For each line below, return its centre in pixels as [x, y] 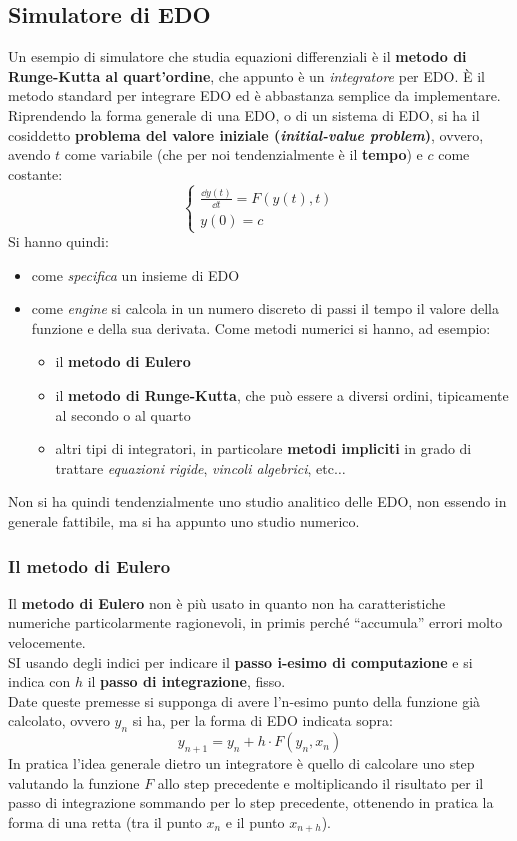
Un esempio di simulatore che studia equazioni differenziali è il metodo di [237, 56]
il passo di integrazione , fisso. [186, 681]
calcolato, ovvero [59, 720]
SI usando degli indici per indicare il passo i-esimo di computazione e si [240, 661]
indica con [39, 681]
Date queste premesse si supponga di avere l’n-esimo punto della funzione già [244, 700]
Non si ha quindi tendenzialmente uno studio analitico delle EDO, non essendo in [257, 501]
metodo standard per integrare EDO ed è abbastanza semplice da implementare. [254, 95]
